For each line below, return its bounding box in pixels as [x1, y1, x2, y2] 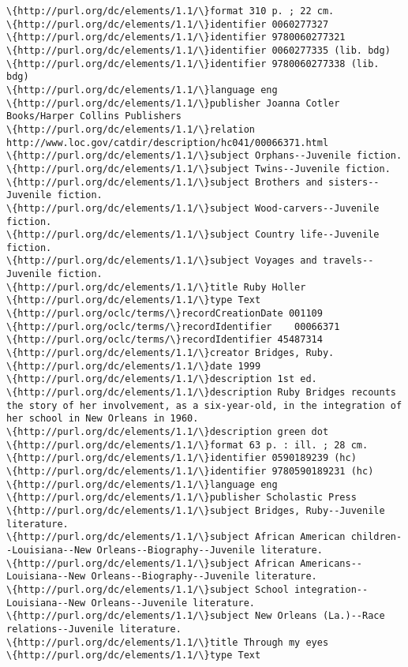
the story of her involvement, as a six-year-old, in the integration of [6, 399, 402, 411]
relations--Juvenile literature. [6, 623, 182, 635]
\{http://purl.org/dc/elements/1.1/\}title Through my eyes [6, 636, 329, 648]
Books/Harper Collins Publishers [6, 111, 182, 122]
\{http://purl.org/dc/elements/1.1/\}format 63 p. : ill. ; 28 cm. [6, 439, 369, 451]
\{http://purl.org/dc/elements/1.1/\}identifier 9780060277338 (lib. [6, 58, 380, 69]
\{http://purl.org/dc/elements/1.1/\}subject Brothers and [6, 176, 323, 188]
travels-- [322, 255, 374, 267]
